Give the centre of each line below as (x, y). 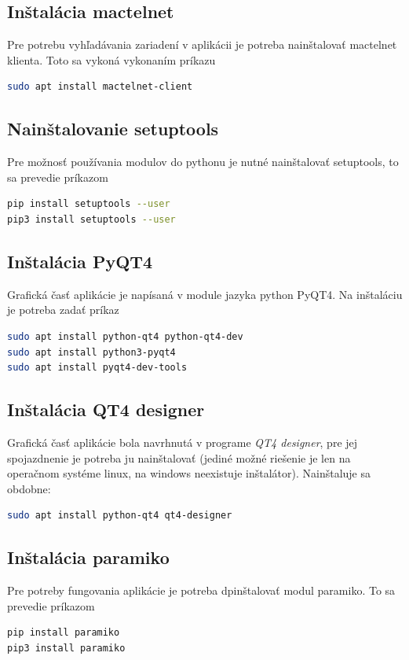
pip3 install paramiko (66, 648)
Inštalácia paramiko (88, 557)
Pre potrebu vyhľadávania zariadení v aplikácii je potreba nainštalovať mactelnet (202, 44)
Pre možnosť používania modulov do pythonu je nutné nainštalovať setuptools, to (203, 162)
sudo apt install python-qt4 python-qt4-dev (125, 336)
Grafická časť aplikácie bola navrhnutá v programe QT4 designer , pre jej (183, 442)
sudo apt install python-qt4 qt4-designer (120, 516)
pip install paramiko (64, 633)
